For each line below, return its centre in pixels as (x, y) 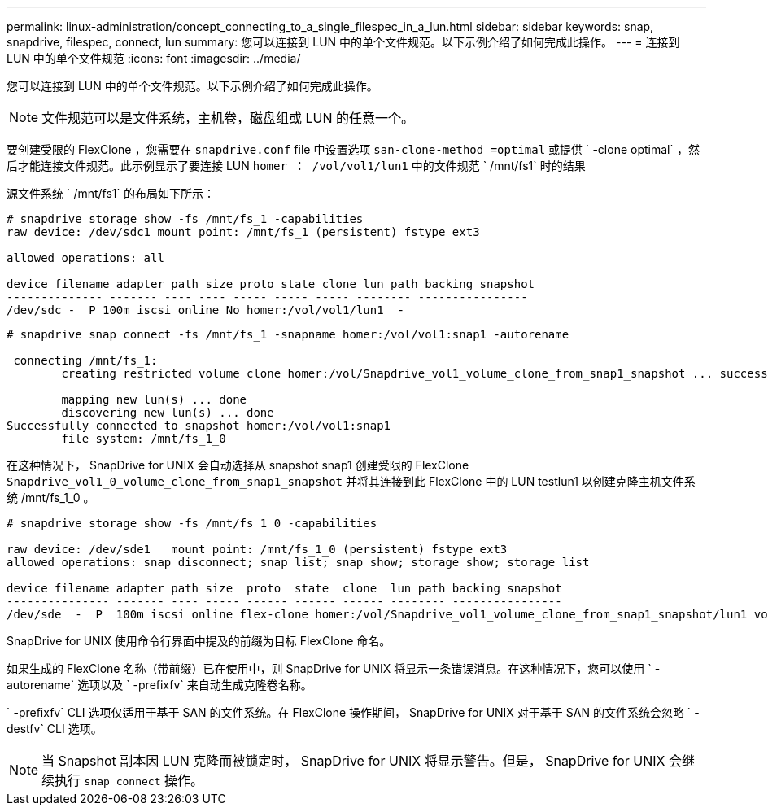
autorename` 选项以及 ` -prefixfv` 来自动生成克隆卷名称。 (159, 685)
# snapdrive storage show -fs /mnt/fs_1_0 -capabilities (192, 523)
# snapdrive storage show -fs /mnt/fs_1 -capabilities (185, 219)
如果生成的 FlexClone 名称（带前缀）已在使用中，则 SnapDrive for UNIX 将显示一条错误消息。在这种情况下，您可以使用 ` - (334, 668)
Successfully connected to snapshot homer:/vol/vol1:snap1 (199, 426)
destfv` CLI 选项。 (55, 729)
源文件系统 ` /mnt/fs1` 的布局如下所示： (111, 193)
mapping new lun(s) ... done (154, 399)
